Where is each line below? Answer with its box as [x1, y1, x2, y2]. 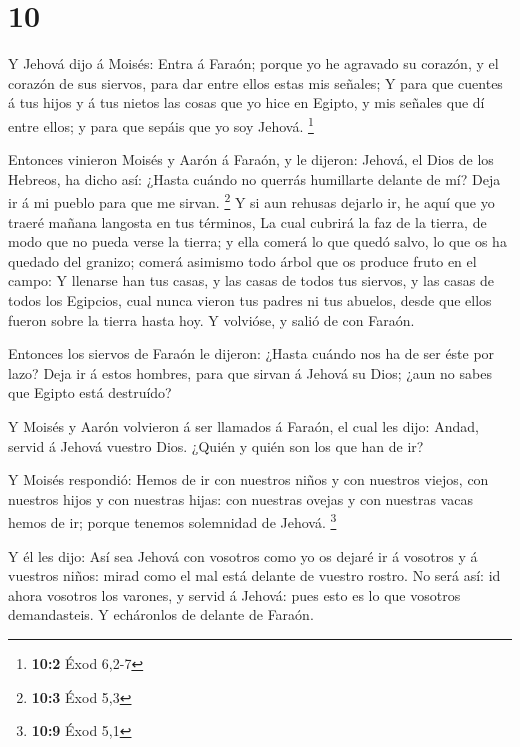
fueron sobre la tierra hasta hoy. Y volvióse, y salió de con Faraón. [8, 309, 415, 330]
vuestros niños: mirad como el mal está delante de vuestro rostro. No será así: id [8, 565, 501, 586]
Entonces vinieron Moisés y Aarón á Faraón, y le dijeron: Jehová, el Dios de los [8, 149, 494, 170]
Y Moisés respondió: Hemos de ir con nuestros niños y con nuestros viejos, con [8, 469, 489, 490]
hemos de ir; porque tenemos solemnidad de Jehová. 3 [8, 509, 337, 532]
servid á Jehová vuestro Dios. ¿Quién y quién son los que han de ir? [8, 435, 424, 456]
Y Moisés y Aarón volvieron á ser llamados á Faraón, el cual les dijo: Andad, [8, 415, 479, 436]
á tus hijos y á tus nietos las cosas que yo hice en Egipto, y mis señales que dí [8, 92, 485, 113]
